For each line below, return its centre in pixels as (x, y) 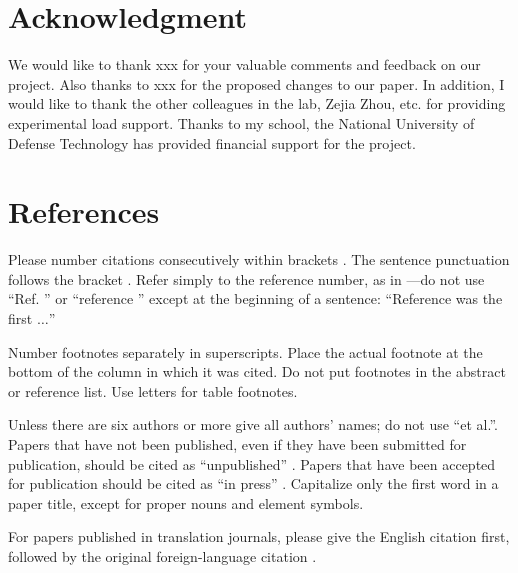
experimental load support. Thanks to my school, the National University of (241, 122)
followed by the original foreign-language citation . (162, 555)
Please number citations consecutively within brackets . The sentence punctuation (259, 259)
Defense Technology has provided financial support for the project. (212, 142)
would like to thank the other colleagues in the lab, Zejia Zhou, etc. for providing (257, 103)
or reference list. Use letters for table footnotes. (153, 390)
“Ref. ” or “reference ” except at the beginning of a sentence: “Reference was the (255, 298)
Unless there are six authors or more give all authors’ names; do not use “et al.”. (253, 424)
